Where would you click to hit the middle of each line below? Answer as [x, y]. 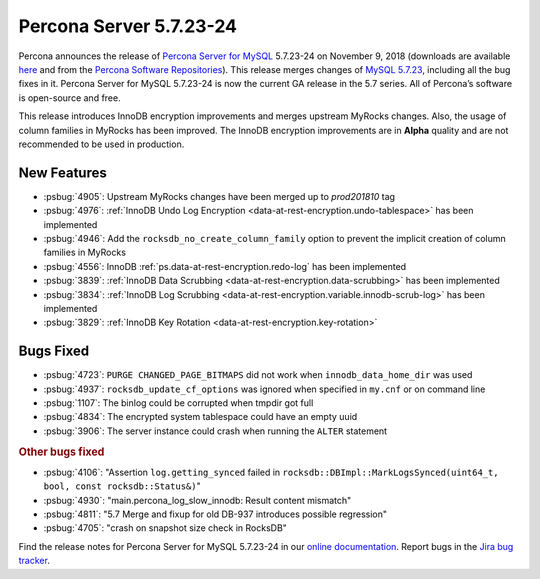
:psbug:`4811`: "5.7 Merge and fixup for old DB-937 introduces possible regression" [215, 514]
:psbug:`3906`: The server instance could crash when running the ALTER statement [215, 431]
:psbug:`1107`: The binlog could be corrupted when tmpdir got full [178, 403]
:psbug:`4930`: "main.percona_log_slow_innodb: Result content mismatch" [197, 500]
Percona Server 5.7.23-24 [128, 26]
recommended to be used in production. [101, 144]
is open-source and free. [69, 97]
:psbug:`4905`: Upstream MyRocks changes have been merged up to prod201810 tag [219, 196]
